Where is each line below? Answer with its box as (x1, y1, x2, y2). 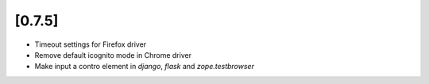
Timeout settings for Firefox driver (34, 40, 147, 49)
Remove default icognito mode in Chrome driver (34, 50, 192, 59)
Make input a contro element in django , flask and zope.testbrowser (34, 62, 254, 71)
